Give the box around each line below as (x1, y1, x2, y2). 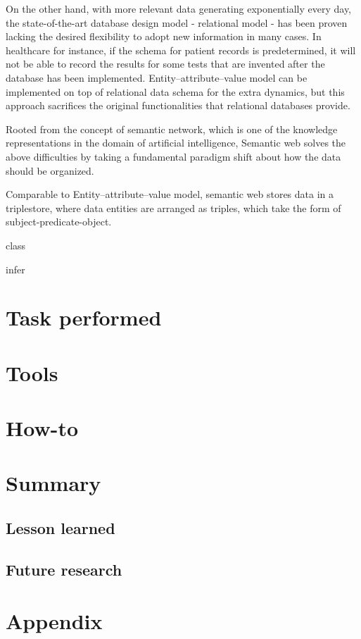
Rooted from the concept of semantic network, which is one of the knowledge (6, 121, 338, 136)
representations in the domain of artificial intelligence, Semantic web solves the (6, 135, 346, 150)
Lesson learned (6, 516, 115, 538)
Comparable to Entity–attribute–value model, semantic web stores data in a (6, 187, 334, 201)
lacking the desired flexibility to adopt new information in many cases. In (6, 29, 322, 44)
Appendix (6, 607, 103, 635)
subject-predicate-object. (6, 214, 112, 229)
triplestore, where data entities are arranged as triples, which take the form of (6, 200, 341, 215)
